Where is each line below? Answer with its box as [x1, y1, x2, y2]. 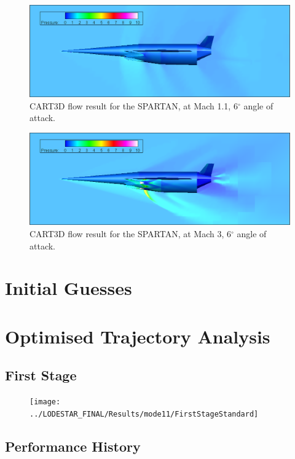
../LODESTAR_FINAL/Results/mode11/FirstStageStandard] [29, 409, 259, 418]
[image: [29, 398, 61, 407]
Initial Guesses [5, 275, 132, 300]
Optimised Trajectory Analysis [5, 323, 270, 348]
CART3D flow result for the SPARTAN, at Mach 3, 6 [29, 227, 231, 240]
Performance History [5, 436, 141, 455]
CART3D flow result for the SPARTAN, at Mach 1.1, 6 [29, 99, 238, 112]
